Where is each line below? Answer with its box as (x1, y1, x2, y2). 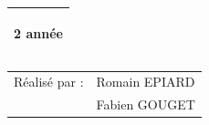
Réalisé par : (14, 72, 84, 91)
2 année (14, 23, 63, 42)
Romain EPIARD (96, 72, 195, 91)
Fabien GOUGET (96, 95, 195, 114)
